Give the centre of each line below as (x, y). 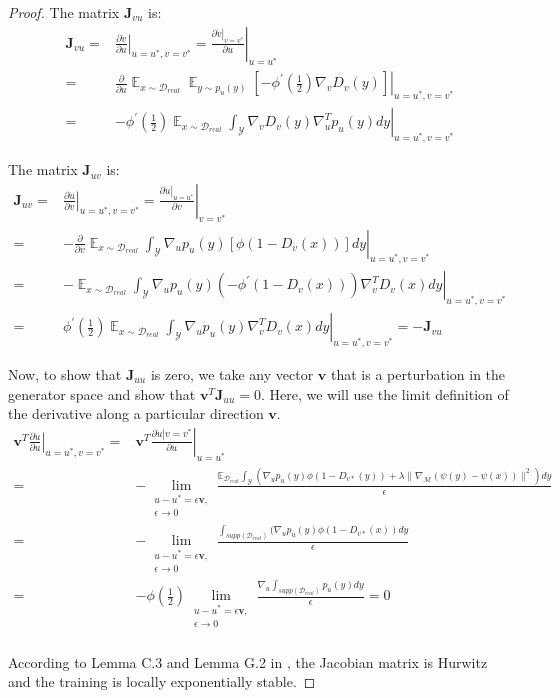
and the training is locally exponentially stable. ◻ (162, 681)
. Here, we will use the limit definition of (384, 393)
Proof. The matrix (64, 12)
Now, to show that (65, 373)
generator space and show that (102, 393)
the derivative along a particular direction (136, 413)
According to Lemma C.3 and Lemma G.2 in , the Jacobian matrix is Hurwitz (248, 661)
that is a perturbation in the (418, 373)
